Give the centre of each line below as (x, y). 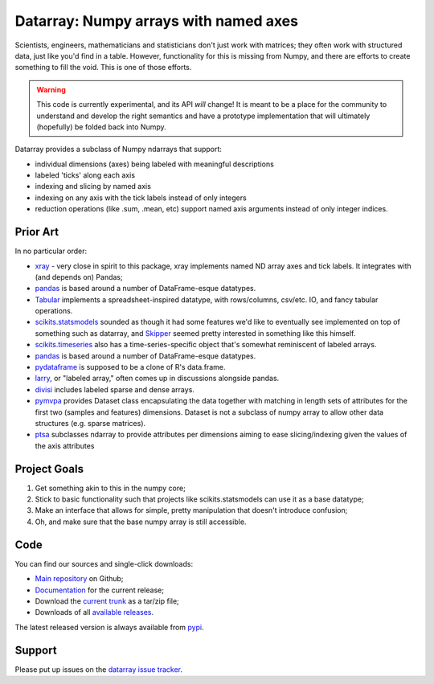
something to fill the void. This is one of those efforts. (103, 68)
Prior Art (37, 232)
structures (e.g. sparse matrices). (90, 423)
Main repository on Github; (79, 579)
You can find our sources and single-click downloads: (104, 563)
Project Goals (49, 469)
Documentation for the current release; (100, 590)
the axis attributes (65, 445)
